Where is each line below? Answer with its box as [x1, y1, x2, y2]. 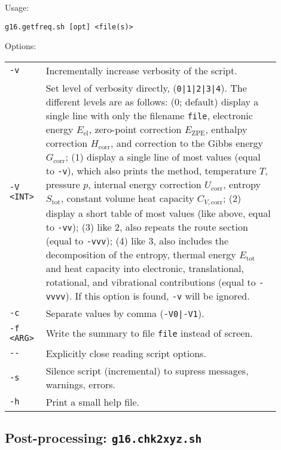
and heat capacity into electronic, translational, [45, 261, 244, 275]
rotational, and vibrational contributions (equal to [45, 274, 256, 289]
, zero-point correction [88, 122, 182, 136]
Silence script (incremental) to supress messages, [45, 363, 249, 377]
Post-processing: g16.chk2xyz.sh [5, 428, 202, 447]
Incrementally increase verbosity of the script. [45, 63, 237, 77]
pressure [45, 177, 80, 191]
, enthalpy [205, 122, 248, 136]
